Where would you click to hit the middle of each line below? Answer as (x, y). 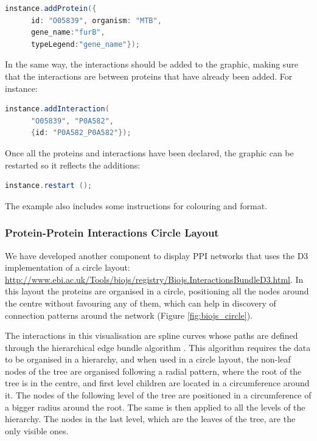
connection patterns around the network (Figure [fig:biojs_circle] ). (129, 315)
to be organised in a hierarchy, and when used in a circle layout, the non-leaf (148, 359)
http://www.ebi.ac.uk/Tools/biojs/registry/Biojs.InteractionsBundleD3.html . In (154, 279)
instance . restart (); (49, 186)
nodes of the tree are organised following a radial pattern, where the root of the (153, 371)
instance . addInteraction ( (57, 109)
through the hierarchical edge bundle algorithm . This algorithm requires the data (158, 347)
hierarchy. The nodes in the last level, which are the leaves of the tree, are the (150, 419)
